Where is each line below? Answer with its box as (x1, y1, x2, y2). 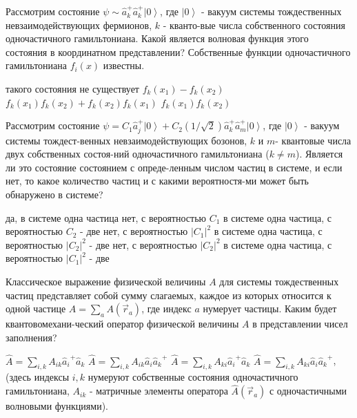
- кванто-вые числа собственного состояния (163, 17, 345, 32)
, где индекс (141, 301, 192, 316)
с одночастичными (269, 383, 347, 398)
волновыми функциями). (6, 399, 108, 413)
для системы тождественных (219, 274, 339, 289)
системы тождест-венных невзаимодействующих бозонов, (6, 133, 247, 147)
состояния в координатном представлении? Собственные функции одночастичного (6, 44, 351, 59)
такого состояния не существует (6, 81, 139, 95)
